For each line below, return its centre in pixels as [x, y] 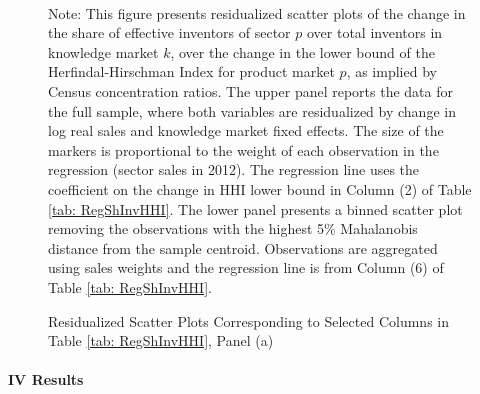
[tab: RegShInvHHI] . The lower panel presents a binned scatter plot [255, 208]
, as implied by [391, 71]
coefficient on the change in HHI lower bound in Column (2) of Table [260, 188]
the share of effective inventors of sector [169, 32]
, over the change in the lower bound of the [302, 51]
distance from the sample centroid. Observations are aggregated [243, 247]
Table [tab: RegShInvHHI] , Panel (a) [161, 340]
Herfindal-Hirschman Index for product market [191, 71]
